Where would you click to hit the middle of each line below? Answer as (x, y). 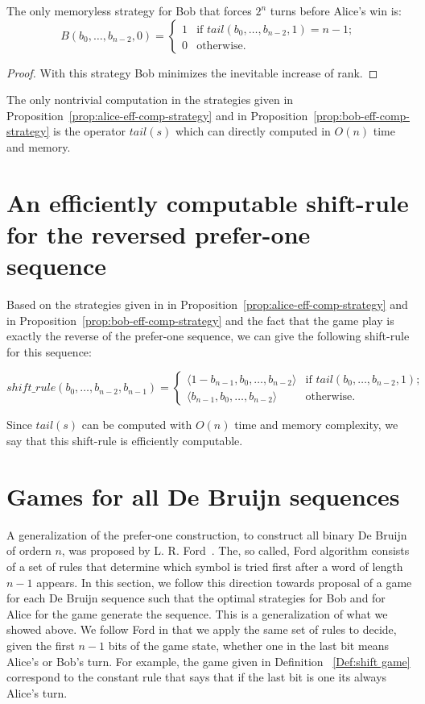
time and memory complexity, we (316, 425)
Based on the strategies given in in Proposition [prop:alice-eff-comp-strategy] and (207, 304)
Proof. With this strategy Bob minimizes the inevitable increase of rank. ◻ (192, 72)
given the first (41, 645)
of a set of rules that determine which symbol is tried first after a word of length (205, 566)
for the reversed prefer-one (159, 233)
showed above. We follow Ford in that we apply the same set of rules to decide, (202, 629)
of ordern (29, 550)
